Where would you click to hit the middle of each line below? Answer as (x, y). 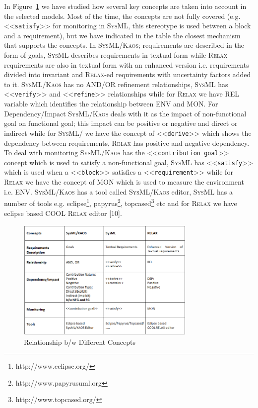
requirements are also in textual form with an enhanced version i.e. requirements (127, 64)
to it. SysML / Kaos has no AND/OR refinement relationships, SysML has (116, 84)
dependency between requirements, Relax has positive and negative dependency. (127, 143)
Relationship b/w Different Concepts (80, 342)
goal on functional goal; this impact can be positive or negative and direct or (121, 123)
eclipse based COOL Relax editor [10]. (63, 213)
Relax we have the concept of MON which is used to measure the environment (124, 182)
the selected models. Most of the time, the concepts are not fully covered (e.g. (122, 16)
